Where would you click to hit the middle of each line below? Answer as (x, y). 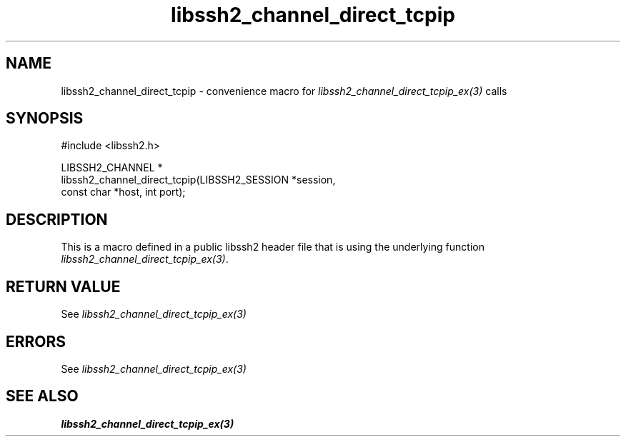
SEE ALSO (42, 396)
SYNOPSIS (45, 119)
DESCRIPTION (57, 219)
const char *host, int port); (123, 192)
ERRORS (36, 341)
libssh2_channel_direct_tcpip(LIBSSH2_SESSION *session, (198, 180)
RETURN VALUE (63, 286)
